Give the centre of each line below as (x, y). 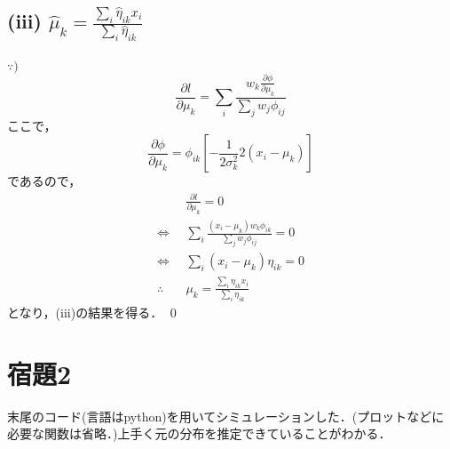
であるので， (44, 181)
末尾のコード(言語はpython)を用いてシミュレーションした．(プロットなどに (226, 416)
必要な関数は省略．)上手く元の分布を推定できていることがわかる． (199, 433)
